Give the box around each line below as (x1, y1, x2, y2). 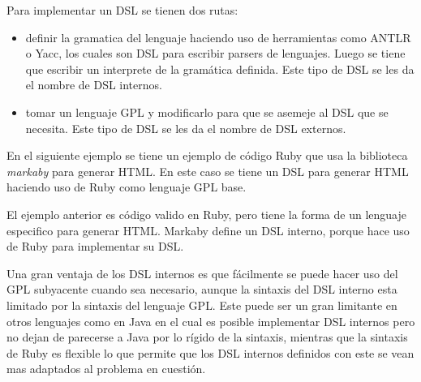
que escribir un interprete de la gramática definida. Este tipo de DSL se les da (25, 60, 415, 77)
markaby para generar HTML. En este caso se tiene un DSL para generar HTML (6, 162, 409, 179)
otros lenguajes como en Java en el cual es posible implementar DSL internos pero (6, 312, 415, 329)
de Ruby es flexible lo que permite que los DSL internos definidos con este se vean (6, 344, 415, 361)
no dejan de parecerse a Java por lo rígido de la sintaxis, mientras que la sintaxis (6, 328, 408, 346)
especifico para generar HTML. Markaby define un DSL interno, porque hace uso (6, 221, 410, 238)
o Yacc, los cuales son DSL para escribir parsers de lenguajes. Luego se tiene (25, 45, 406, 62)
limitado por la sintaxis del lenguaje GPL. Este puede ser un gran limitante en (6, 296, 397, 313)
